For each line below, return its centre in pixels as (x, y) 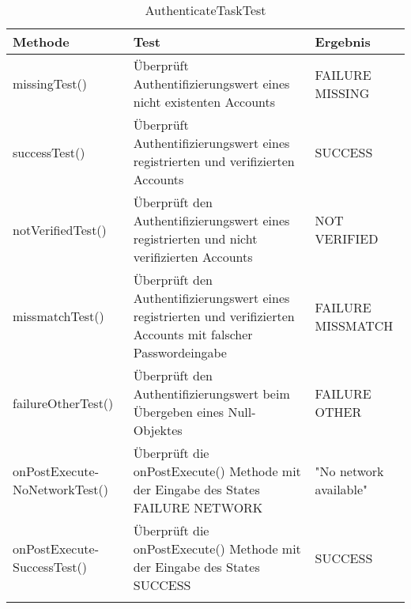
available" (341, 489)
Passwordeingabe (180, 352)
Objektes (158, 430)
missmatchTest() (58, 316)
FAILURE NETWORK (198, 507)
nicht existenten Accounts (204, 102)
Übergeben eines (179, 412)
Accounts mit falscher (193, 334)
